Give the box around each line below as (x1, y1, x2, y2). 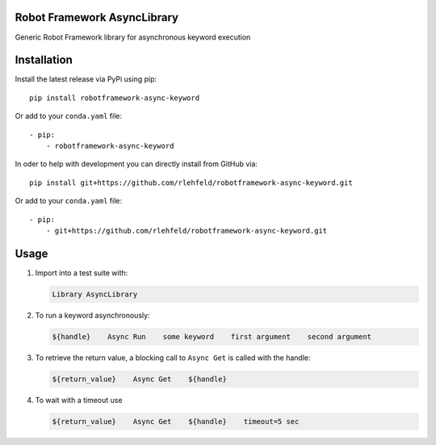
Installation (15, 53, 73, 67)
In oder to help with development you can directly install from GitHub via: (15, 159, 258, 169)
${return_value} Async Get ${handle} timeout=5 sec (52, 417, 300, 426)
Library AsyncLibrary (52, 289, 138, 299)
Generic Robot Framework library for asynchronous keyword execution (15, 32, 251, 42)
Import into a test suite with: (35, 267, 128, 278)
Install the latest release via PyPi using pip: (15, 74, 157, 84)
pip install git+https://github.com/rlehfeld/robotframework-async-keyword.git (29, 178, 353, 187)
